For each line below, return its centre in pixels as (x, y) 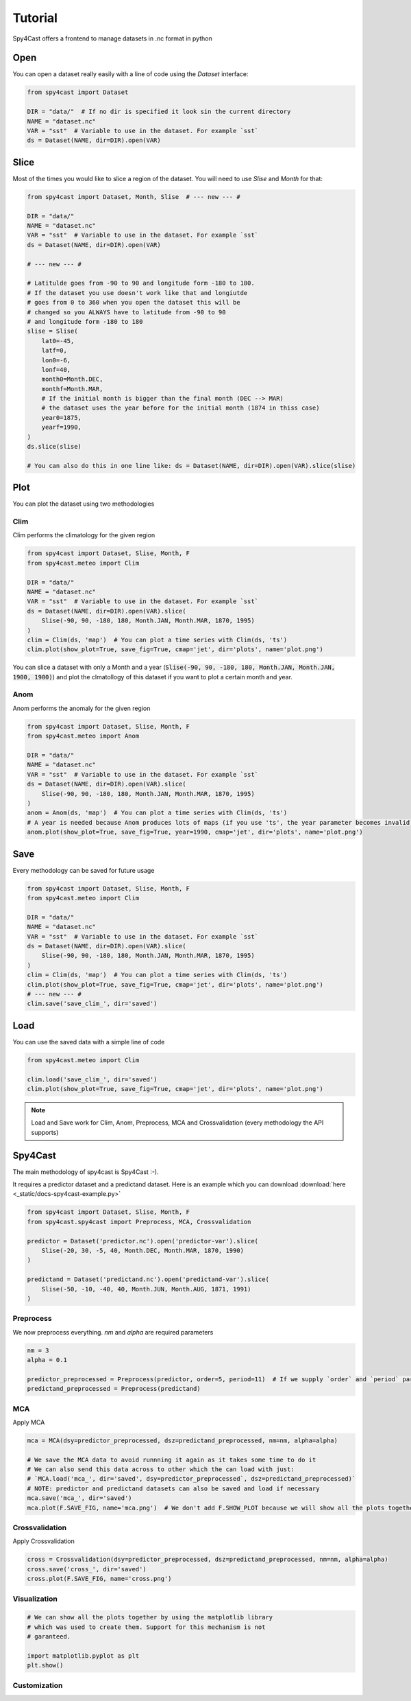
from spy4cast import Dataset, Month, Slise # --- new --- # (134, 197)
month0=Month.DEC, (72, 379)
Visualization (35, 1599)
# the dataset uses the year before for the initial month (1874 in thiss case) (180, 408)
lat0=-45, (58, 341)
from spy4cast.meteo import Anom (83, 736)
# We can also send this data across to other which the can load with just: (161, 1469)
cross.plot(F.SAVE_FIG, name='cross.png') (99, 1579)
